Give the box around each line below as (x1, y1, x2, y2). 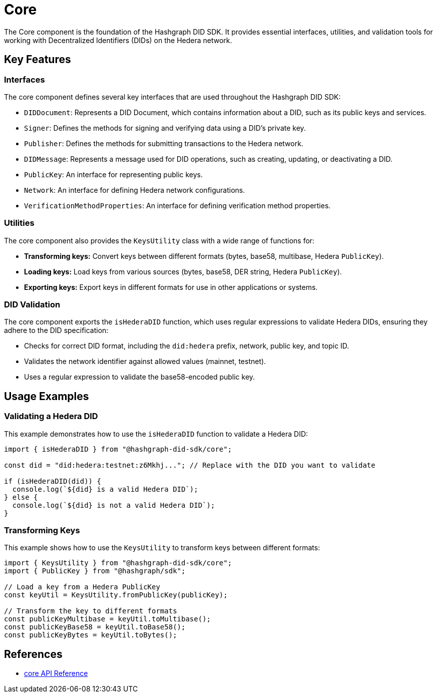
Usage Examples (4, 390, 89, 403)
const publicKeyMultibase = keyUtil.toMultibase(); (4, 615, 211, 623)
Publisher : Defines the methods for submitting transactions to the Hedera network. (24, 139, 303, 148)
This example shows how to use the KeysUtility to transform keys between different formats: (4, 543, 320, 552)
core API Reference (24, 669, 88, 678)
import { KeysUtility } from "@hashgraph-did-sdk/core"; (4, 559, 232, 567)
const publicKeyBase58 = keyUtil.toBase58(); (4, 623, 186, 631)
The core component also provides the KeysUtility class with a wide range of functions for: (4, 236, 315, 245)
